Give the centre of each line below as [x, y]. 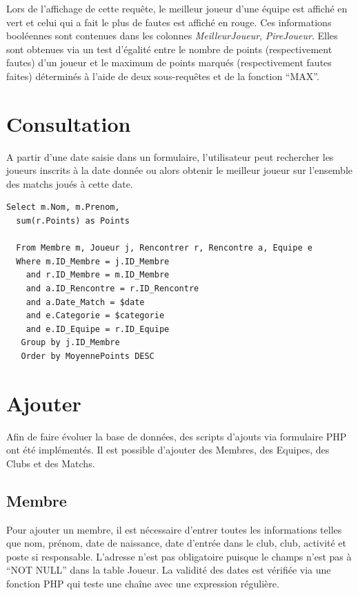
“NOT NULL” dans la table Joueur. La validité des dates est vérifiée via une [169, 570]
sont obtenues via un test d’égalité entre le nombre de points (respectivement [169, 49]
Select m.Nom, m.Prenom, [63, 207]
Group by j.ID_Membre [70, 343]
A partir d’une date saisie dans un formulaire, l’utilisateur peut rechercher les [170, 156]
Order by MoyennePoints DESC [88, 356]
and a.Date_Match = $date [85, 302]
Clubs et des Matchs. [51, 463]
